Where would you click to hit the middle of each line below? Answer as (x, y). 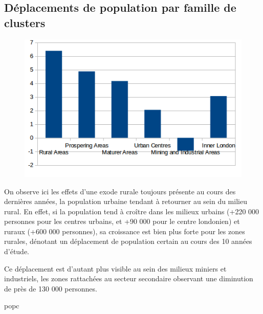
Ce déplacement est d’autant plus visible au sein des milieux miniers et (115, 268)
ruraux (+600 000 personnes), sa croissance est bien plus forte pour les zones (125, 231)
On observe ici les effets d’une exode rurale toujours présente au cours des (120, 191)
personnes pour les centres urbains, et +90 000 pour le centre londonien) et (122, 221)
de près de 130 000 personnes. (51, 288)
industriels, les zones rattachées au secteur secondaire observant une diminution (129, 278)
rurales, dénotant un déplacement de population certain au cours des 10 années (128, 241)
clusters (25, 22)
